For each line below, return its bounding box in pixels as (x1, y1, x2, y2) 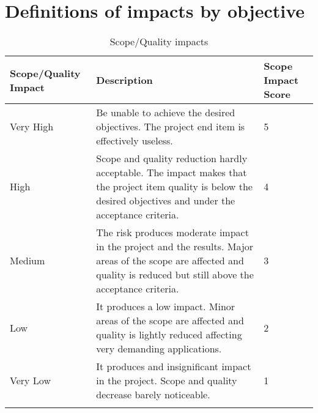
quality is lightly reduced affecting (96, 327, 242, 342)
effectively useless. (96, 133, 173, 148)
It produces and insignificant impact (96, 359, 251, 374)
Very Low (10, 373, 51, 388)
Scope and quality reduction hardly (96, 151, 248, 166)
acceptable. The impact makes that (96, 165, 247, 180)
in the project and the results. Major (96, 239, 254, 254)
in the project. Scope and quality (96, 373, 237, 388)
